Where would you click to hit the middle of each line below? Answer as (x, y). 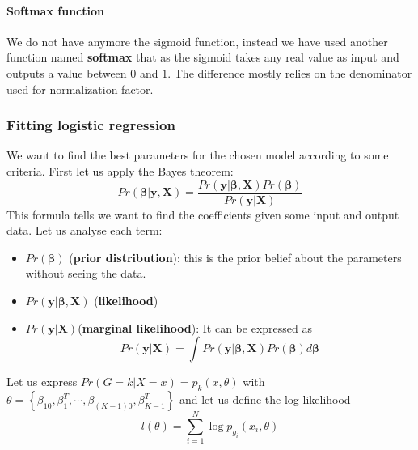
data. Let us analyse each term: (84, 230)
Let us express (42, 382)
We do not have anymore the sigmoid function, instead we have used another (197, 41)
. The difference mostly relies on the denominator (290, 72)
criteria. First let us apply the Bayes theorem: (120, 170)
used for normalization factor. (80, 89)
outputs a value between (67, 72)
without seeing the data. (86, 273)
